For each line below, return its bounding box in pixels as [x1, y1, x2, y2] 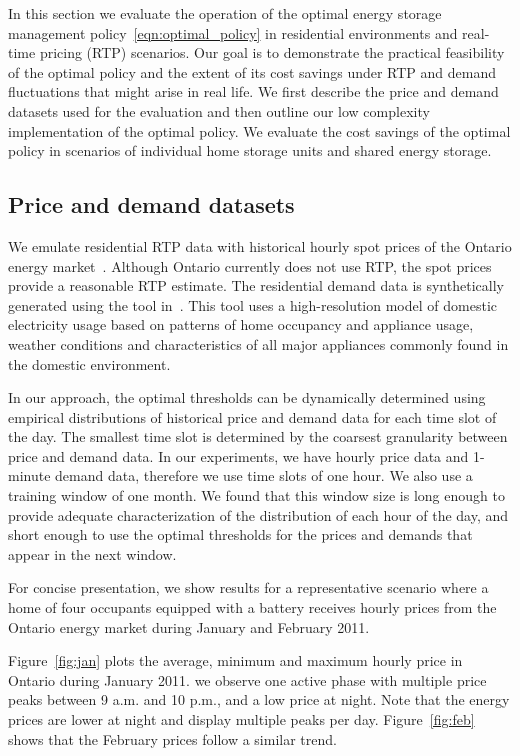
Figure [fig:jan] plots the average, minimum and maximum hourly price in [8, 650, 463, 671]
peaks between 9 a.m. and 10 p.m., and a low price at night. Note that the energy [8, 689, 510, 710]
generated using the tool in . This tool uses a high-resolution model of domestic [8, 294, 497, 315]
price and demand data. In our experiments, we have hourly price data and [8, 445, 469, 466]
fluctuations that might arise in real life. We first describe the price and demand [8, 81, 499, 102]
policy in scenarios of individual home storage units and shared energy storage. [8, 140, 492, 161]
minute [8, 465, 51, 486]
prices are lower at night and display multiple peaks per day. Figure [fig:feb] [8, 709, 475, 730]
